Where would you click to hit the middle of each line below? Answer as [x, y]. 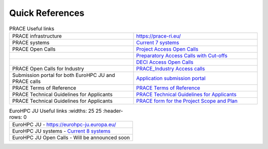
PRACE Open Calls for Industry [48, 69]
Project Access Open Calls [167, 49]
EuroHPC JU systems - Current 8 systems [61, 131]
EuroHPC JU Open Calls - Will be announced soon [71, 138]
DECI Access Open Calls [165, 62]
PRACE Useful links [32, 28]
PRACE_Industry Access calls [171, 69]
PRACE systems [31, 42]
